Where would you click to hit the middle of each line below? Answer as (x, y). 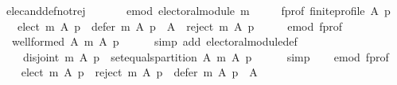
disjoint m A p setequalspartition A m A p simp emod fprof (206, 56)
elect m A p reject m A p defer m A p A (139, 72)
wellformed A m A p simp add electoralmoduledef (154, 41)
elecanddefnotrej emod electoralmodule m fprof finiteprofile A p (198, 10)
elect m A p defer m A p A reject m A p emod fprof (180, 26)
